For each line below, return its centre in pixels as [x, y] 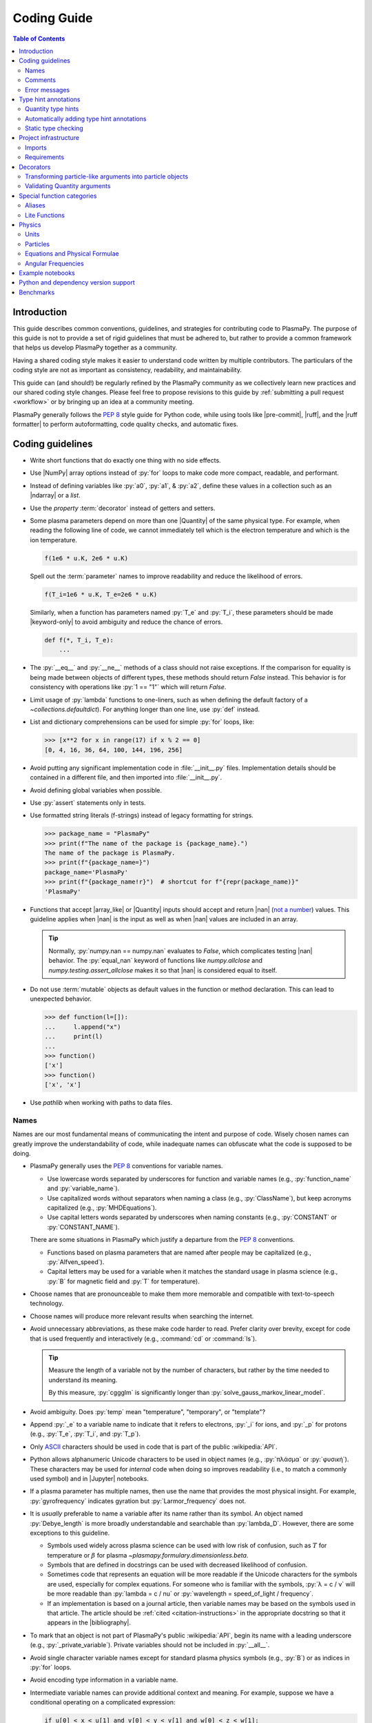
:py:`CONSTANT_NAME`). [83, 1227]
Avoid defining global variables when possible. [96, 790]
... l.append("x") [83, 1027]
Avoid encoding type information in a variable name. [104, 1680]
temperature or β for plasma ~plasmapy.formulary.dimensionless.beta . [148, 1555]
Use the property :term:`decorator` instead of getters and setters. [123, 508]
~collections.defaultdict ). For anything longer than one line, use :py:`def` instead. [145, 709]
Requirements [45, 157]
